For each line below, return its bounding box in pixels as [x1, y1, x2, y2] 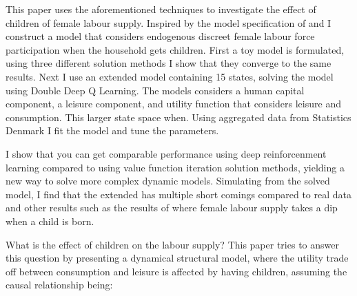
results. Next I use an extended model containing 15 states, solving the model [6, 69, 334, 83]
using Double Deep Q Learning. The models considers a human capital [6, 83, 305, 97]
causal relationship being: [6, 277, 113, 292]
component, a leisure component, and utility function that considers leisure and [6, 96, 341, 111]
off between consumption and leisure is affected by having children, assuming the [6, 264, 347, 278]
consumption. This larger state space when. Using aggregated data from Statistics [6, 109, 351, 124]
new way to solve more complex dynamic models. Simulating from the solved [6, 173, 330, 188]
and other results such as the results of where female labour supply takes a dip [6, 200, 338, 215]
